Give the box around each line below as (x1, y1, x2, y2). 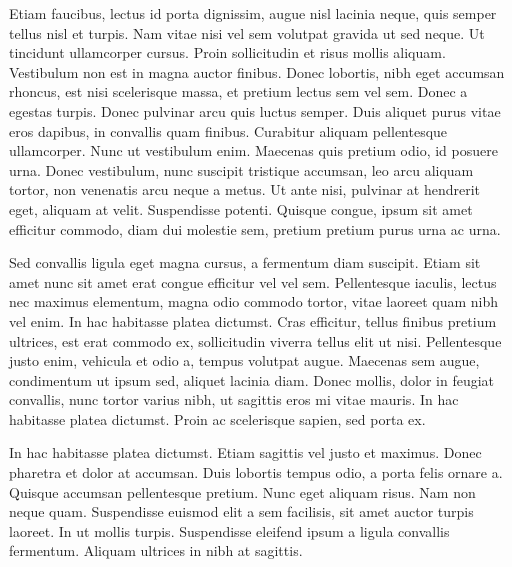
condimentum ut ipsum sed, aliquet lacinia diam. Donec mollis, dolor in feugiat (9, 369, 495, 390)
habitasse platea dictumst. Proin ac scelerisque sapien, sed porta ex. (9, 408, 426, 429)
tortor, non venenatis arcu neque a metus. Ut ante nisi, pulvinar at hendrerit (9, 179, 481, 200)
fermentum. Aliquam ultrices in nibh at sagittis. (9, 540, 303, 561)
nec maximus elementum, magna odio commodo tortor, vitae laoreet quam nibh (9, 291, 499, 312)
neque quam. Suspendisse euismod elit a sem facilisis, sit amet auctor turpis (9, 501, 474, 522)
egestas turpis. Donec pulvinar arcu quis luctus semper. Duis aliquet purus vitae (9, 100, 501, 121)
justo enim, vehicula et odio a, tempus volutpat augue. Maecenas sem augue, (9, 350, 480, 371)
